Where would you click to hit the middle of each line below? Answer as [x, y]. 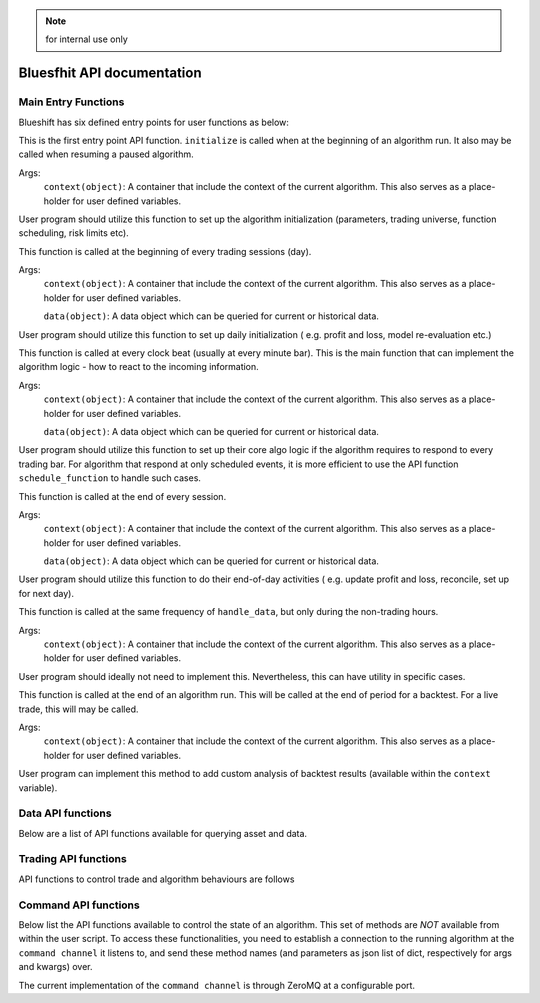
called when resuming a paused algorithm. [106, 154]
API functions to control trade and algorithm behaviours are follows [156, 879]
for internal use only [87, 39]
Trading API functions [72, 859]
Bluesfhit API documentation [110, 73]
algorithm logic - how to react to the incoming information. [138, 367]
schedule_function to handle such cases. [110, 478]
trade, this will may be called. [78, 709]
